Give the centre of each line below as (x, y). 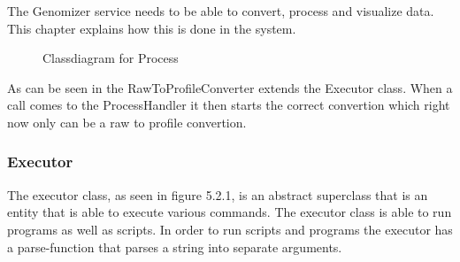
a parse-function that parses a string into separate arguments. (175, 247)
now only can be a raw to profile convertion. (127, 122)
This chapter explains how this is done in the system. (152, 28)
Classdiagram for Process (111, 58)
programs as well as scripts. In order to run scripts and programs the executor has (230, 229)
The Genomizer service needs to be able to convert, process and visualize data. (221, 11)
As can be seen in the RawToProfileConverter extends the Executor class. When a (230, 87)
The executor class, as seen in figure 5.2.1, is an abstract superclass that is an (218, 194)
